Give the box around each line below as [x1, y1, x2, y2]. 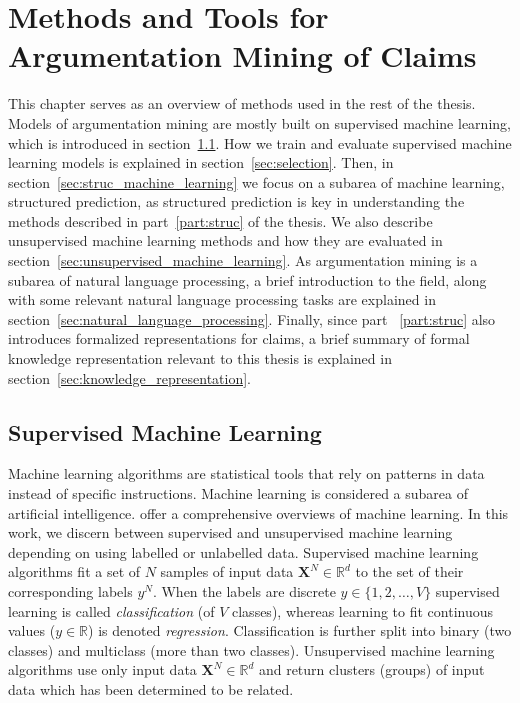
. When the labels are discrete [152, 580, 336, 601]
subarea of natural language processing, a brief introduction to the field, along [8, 269, 487, 290]
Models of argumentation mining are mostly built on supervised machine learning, [8, 112, 511, 133]
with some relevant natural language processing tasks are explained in [8, 289, 436, 310]
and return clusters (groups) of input [258, 659, 485, 680]
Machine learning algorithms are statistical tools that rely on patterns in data [8, 463, 485, 484]
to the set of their [355, 561, 464, 582]
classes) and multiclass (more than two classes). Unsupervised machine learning [8, 639, 495, 660]
